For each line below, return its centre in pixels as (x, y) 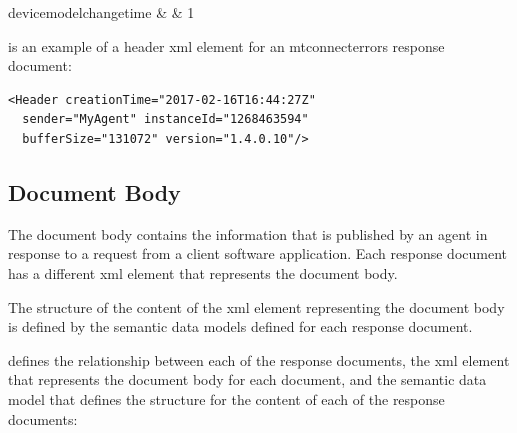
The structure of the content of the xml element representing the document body (256, 306)
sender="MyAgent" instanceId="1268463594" (165, 119)
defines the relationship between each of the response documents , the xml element (259, 359)
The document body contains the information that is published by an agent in (248, 233)
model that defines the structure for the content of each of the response (226, 398)
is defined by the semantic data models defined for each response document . (240, 326)
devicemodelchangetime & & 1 (101, 12)
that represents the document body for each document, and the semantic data (247, 379)
